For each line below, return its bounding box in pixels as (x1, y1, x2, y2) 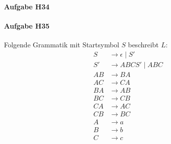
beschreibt (128, 39, 159, 49)
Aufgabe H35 (4, 20, 50, 31)
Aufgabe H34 (4, 1, 50, 11)
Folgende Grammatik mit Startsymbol (4, 39, 119, 49)
